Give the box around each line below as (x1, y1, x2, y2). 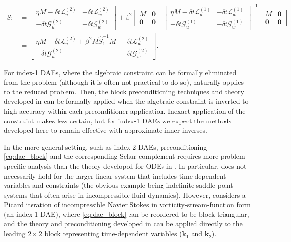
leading (4, 228, 26, 239)
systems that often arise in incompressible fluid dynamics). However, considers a (4, 189, 246, 200)
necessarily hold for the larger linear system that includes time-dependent (4, 170, 226, 181)
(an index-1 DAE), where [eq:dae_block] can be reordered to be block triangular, (4, 209, 249, 219)
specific (4, 160, 26, 171)
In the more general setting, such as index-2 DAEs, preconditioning (4, 141, 207, 151)
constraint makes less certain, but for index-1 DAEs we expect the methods (4, 115, 232, 125)
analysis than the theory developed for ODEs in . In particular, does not (28, 160, 247, 171)
